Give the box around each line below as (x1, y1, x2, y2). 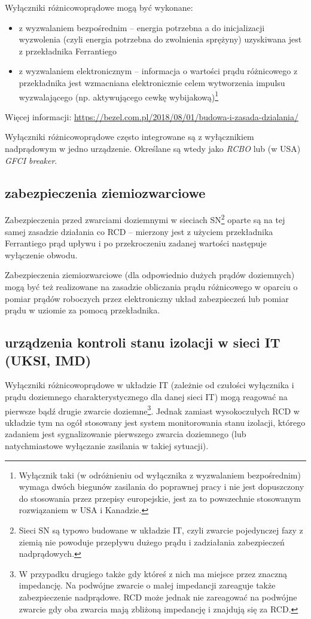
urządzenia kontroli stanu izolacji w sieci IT (5, 333, 280, 352)
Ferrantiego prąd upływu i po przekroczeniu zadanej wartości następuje (5, 237, 267, 249)
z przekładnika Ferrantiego (19, 44, 117, 57)
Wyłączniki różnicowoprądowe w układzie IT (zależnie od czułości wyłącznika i (5, 379, 294, 391)
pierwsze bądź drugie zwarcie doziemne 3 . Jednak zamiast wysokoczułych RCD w (5, 402, 300, 417)
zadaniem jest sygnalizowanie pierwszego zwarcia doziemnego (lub (5, 428, 246, 440)
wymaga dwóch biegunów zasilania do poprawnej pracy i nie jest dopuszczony (19, 480, 304, 493)
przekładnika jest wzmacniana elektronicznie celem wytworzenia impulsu (19, 76, 285, 89)
